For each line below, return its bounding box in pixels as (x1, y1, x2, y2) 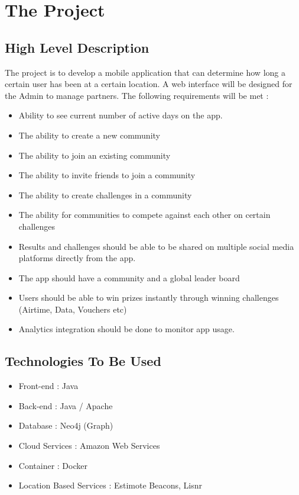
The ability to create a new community (18, 128, 160, 141)
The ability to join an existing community (18, 149, 171, 161)
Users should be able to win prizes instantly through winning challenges (18, 291, 279, 304)
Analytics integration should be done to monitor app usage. (18, 323, 235, 335)
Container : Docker (18, 459, 87, 471)
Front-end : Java (18, 380, 79, 392)
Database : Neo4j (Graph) (18, 419, 113, 432)
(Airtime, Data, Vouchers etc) (18, 303, 127, 315)
